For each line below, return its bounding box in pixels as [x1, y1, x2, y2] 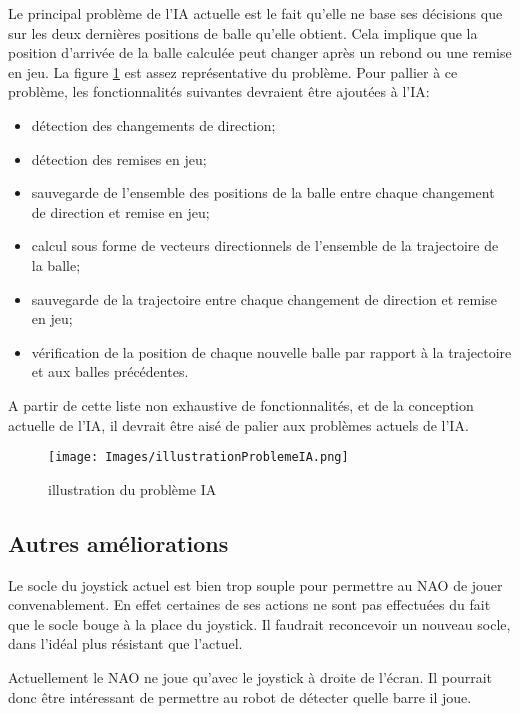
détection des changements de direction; [31, 114, 276, 135]
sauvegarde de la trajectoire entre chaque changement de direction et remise [31, 288, 497, 309]
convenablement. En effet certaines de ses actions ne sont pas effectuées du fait [8, 594, 491, 615]
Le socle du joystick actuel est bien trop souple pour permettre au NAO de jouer [8, 574, 503, 595]
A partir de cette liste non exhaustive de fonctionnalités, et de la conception [8, 394, 474, 415]
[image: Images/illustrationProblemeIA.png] [48, 450, 349, 465]
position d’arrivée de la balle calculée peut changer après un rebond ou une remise [8, 42, 512, 63]
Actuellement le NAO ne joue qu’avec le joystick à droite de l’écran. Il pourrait [8, 666, 492, 687]
